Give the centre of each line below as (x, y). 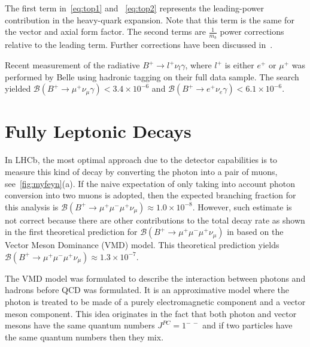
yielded (18, 88)
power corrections (252, 31)
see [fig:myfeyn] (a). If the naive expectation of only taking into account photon (150, 183)
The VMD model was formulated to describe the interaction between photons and (155, 278)
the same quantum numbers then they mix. (84, 337)
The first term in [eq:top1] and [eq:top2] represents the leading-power (134, 8)
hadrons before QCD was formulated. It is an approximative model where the (147, 290)
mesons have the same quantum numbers (80, 325)
